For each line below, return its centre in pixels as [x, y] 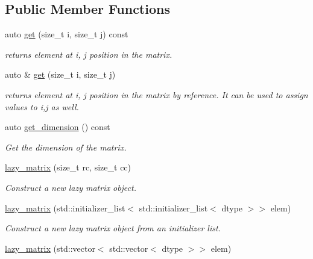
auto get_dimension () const [58, 127]
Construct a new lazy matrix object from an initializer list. [113, 228]
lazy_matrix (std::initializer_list [65, 208]
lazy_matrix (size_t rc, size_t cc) [68, 167]
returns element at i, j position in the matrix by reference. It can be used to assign [156, 94]
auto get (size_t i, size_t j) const [67, 34]
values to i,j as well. [42, 106]
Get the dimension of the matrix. [66, 147]
